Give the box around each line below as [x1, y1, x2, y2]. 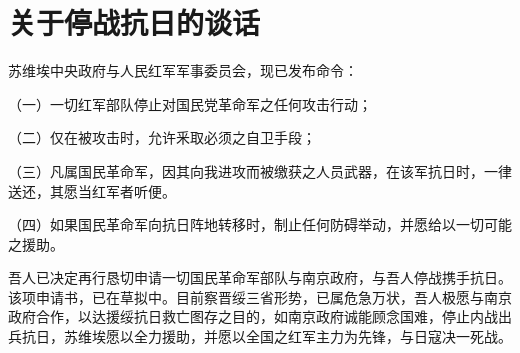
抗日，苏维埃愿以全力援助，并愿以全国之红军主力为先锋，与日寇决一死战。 [21, 326, 512, 347]
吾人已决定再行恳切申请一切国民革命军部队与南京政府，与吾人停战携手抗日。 [8, 267, 512, 288]
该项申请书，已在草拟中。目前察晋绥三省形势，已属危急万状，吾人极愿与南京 [8, 286, 512, 307]
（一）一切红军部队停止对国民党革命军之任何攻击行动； [8, 93, 372, 114]
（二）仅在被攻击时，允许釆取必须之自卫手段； [8, 127, 316, 148]
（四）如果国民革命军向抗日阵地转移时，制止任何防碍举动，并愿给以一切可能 [8, 214, 512, 235]
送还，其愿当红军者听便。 [8, 180, 176, 201]
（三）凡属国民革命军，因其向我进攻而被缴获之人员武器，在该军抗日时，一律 [8, 160, 512, 181]
